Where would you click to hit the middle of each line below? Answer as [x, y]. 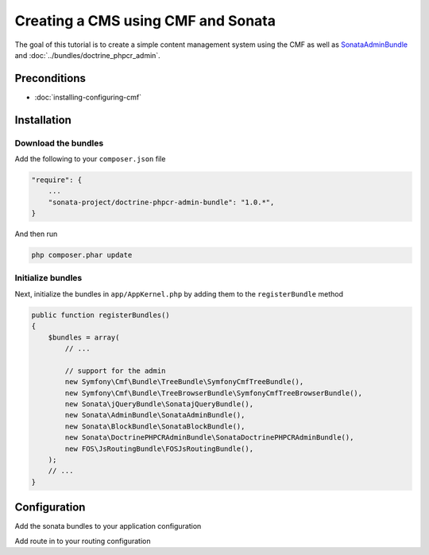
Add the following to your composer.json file [90, 159]
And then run [36, 234]
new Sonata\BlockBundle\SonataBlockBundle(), [155, 426]
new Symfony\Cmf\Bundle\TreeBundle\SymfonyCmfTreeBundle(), [184, 382]
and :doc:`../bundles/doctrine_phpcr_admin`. [87, 55]
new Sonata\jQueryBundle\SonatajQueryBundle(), [159, 404]
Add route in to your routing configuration [83, 541]
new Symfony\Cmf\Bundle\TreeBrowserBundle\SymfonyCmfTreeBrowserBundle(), [214, 393]
